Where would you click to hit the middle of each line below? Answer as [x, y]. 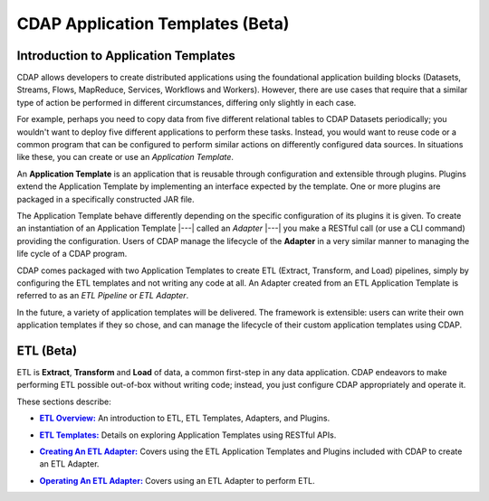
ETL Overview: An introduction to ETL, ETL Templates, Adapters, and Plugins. [185, 418]
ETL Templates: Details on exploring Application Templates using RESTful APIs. [188, 435]
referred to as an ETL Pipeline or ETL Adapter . [103, 296]
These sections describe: [64, 402]
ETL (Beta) [47, 350]
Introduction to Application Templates [126, 56]
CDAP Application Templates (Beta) [153, 24]
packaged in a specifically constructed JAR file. [105, 199]
